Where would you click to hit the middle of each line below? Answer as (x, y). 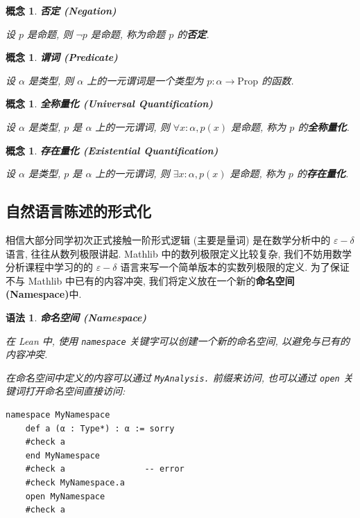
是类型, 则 (51, 80)
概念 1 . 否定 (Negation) (61, 10)
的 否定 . (193, 34)
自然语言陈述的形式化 (78, 211)
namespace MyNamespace (58, 415)
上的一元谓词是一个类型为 (145, 80)
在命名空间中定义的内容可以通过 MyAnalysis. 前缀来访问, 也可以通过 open (173, 377)
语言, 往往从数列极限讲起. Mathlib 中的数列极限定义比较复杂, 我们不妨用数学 (179, 253)
